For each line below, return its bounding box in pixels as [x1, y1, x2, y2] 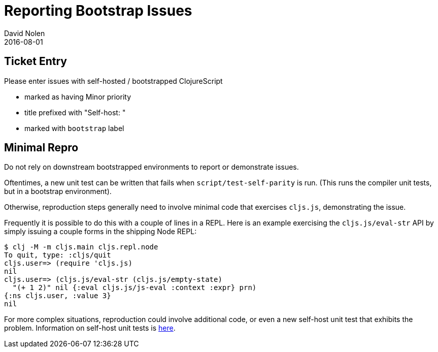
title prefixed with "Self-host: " [24, 108, 126, 117]
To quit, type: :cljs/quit [4, 251, 111, 260]
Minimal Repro [4, 141, 79, 154]
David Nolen [4, 28, 45, 38]
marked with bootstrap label [24, 123, 124, 133]
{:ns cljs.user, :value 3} [4, 292, 111, 300]
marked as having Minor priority [24, 92, 131, 101]
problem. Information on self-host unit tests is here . [4, 324, 176, 333]
